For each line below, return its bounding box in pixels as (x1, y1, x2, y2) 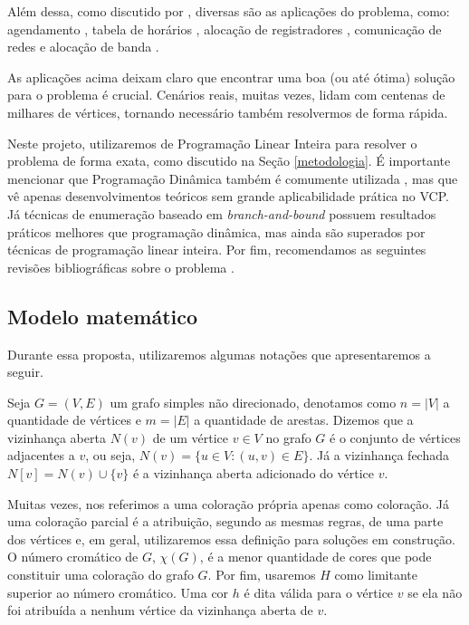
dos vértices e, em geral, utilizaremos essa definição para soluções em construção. (7, 529, 455, 548)
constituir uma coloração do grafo (7, 565, 194, 584)
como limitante (334, 565, 417, 584)
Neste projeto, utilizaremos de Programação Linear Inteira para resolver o (7, 133, 417, 152)
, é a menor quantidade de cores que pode (199, 547, 432, 566)
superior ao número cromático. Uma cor (7, 582, 229, 601)
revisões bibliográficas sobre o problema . (7, 257, 234, 276)
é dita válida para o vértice (244, 582, 394, 601)
